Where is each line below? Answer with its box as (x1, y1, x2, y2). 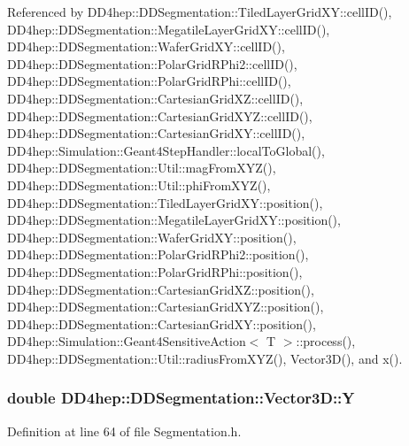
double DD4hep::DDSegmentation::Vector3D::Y (7, 387, 355, 409)
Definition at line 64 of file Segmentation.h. (7, 421, 242, 440)
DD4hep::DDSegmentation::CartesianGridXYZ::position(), (7, 297, 324, 316)
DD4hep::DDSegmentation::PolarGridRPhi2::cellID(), (7, 54, 297, 73)
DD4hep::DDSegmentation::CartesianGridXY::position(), (7, 314, 316, 333)
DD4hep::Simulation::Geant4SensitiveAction (7, 332, 246, 350)
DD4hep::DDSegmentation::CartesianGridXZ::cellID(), (7, 88, 304, 107)
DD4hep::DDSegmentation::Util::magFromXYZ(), (7, 158, 276, 177)
